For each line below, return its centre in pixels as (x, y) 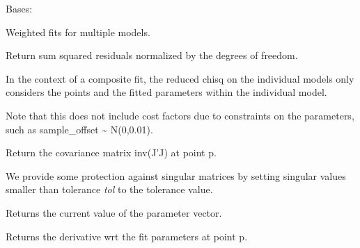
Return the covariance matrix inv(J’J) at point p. (111, 152)
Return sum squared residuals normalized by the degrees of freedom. (152, 55)
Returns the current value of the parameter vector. (114, 212)
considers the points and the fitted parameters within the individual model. (166, 92)
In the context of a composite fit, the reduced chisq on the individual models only (180, 78)
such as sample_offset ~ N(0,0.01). (79, 129)
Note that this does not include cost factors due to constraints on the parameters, (180, 115)
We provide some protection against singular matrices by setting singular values (176, 175)
